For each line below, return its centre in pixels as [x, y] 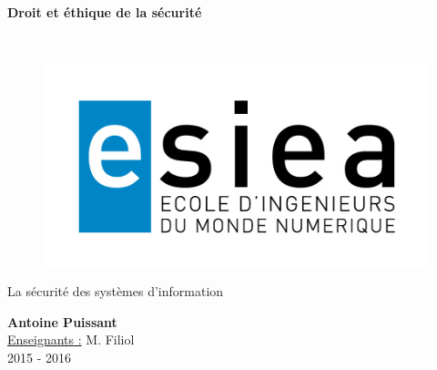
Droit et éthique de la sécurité [105, 12]
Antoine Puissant [62, 321]
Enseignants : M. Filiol [71, 339]
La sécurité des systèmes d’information [116, 291]
